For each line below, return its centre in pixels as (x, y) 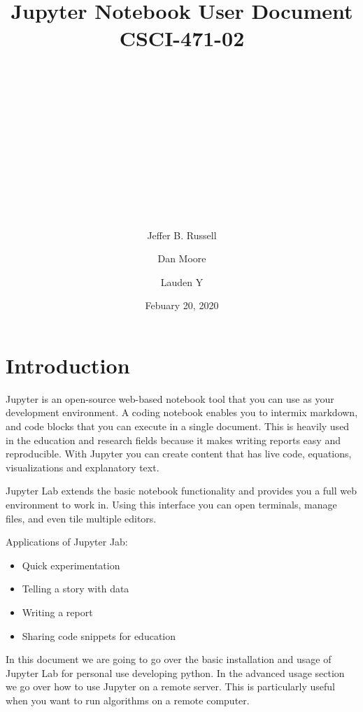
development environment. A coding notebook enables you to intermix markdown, (182, 412)
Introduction (68, 365)
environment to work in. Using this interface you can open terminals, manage (171, 504)
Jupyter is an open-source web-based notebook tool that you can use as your (170, 398)
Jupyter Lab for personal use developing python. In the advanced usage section (175, 672)
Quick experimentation (71, 565)
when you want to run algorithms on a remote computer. (128, 700)
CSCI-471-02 (182, 38)
